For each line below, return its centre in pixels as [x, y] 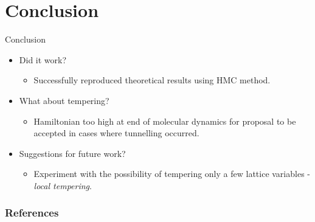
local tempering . [63, 185]
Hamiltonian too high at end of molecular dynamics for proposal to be [165, 121]
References [32, 213]
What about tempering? [64, 100]
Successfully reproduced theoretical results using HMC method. [152, 80]
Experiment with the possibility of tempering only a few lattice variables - [172, 174]
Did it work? [43, 59]
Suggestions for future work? [72, 153]
